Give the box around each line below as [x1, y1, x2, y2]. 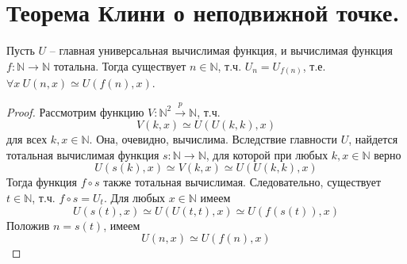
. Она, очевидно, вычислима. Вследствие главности [89, 131, 337, 147]
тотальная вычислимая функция [6, 146, 159, 163]
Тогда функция [6, 174, 77, 190]
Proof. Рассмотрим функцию [6, 103, 144, 120]
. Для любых [103, 189, 166, 205]
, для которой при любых [205, 146, 328, 163]
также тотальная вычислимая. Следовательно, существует [103, 174, 382, 190]
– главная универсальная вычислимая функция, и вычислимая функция [49, 42, 393, 59]
